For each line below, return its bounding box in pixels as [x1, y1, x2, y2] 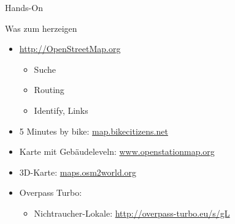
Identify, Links [34, 103, 88, 116]
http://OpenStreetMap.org [19, 42, 121, 55]
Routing [34, 83, 64, 96]
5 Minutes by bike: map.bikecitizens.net [19, 124, 168, 137]
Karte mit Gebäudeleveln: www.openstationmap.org [19, 145, 215, 158]
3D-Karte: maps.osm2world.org [19, 165, 137, 178]
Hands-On [5, 1, 43, 13]
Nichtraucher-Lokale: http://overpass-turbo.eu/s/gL [34, 206, 230, 219]
